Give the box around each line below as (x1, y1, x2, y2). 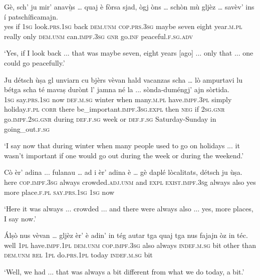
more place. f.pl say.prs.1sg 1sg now (4, 186, 115, 197)
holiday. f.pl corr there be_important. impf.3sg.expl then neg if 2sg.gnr (4, 104, 225, 114)
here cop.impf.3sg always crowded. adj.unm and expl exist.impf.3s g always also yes (4, 176, 256, 187)
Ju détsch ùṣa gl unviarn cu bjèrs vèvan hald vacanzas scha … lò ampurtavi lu (4, 74, 242, 85)
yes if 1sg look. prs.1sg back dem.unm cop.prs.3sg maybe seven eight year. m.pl (4, 21, 242, 32)
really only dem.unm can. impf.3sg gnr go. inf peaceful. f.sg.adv (4, 31, 193, 41)
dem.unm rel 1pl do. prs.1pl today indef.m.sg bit (4, 249, 153, 260)
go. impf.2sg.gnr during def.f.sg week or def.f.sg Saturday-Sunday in (4, 113, 216, 124)
